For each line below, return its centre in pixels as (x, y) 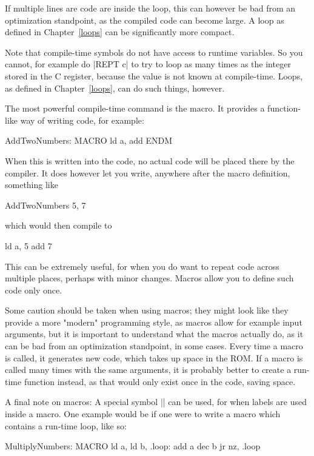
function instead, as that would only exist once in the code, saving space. (160, 381)
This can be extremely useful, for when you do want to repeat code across (142, 266)
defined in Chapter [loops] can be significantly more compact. (120, 32)
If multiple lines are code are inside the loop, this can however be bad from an (150, 8)
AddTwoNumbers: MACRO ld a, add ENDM (89, 140)
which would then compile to (58, 225)
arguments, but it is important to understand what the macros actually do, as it (154, 334)
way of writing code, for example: (82, 120)
